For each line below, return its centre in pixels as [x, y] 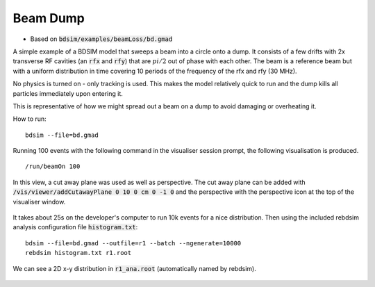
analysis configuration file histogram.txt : [75, 227]
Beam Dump [49, 18]
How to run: [30, 119]
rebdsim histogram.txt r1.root [78, 253]
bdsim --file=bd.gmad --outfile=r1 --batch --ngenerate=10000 [133, 243]
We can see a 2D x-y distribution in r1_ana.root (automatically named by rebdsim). [134, 268]
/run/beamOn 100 [53, 166]
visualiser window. [39, 202]
